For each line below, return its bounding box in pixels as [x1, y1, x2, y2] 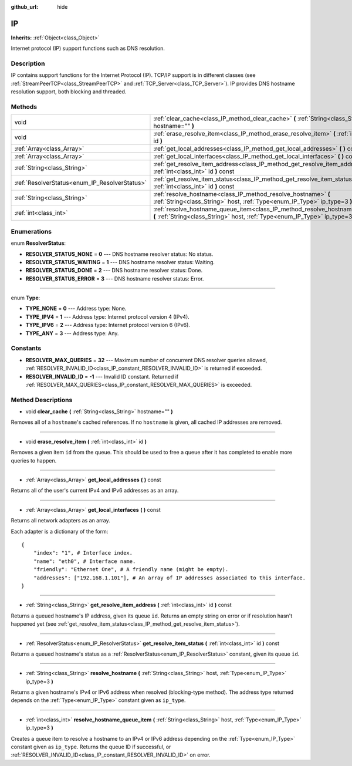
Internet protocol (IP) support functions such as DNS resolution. [11, 45, 165, 52]
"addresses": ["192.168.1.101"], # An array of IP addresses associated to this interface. [33, 574, 306, 581]
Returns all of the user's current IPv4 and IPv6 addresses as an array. [11, 487, 179, 494]
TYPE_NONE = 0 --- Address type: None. [25, 305, 127, 312]
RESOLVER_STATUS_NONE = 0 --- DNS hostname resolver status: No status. [25, 250, 214, 258]
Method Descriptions [11, 396, 73, 404]
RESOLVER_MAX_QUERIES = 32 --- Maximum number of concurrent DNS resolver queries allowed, [25, 356, 268, 363]
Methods [11, 103, 38, 111]
